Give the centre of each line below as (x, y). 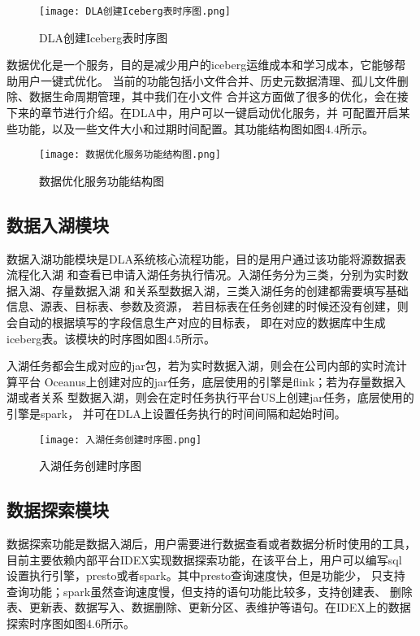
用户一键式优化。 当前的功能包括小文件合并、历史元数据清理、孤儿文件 (207, 80)
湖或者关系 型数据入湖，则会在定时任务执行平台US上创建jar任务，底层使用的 (210, 397)
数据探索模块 (58, 510)
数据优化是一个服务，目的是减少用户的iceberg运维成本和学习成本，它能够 (201, 65)
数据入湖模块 (58, 224)
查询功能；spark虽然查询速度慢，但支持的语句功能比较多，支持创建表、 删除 (210, 591)
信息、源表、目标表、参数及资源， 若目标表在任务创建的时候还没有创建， (202, 306)
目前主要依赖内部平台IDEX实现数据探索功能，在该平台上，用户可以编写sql (204, 559)
